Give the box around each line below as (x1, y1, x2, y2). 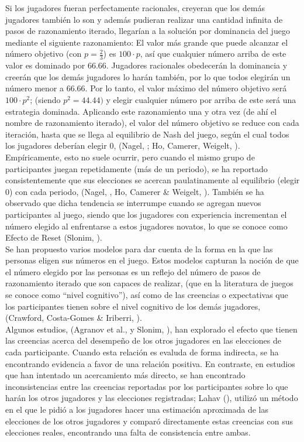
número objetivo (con (5, 47, 82, 60)
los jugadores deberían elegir (5, 139, 107, 152)
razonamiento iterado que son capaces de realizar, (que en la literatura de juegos (5, 277, 293, 289)
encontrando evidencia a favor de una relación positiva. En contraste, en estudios (5, 357, 295, 369)
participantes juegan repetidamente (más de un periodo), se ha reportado (5, 162, 268, 174)
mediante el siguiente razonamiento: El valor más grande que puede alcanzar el (5, 36, 288, 48)
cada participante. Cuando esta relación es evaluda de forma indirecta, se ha (5, 346, 279, 358)
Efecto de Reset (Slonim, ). (5, 231, 102, 244)
